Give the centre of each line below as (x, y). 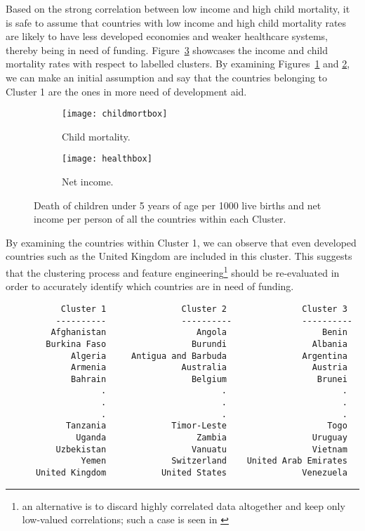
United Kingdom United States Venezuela (191, 473)
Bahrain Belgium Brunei (209, 379)
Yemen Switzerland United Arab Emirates (214, 461)
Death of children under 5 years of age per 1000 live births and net (178, 205)
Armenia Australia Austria (209, 368)
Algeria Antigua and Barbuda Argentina (209, 356)
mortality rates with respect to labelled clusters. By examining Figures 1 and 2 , (178, 64)
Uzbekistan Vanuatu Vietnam (201, 449)
